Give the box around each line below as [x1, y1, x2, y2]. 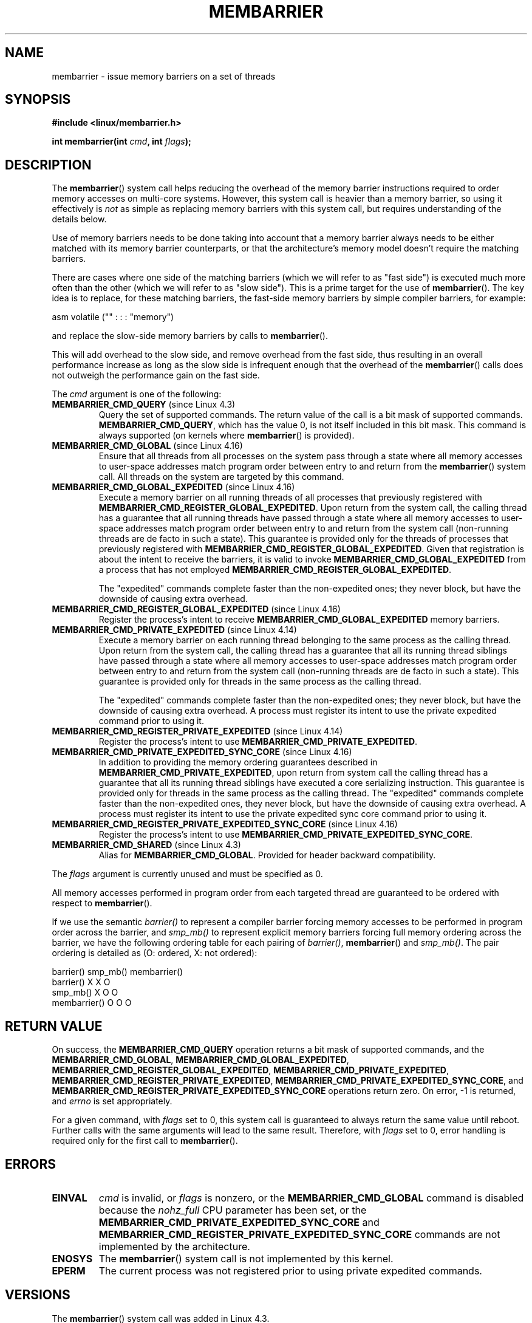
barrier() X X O [52, 977, 111, 988]
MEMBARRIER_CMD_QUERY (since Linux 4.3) [52, 399, 236, 410]
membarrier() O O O [52, 997, 132, 1008]
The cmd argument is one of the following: [52, 389, 222, 400]
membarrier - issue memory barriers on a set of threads [52, 70, 276, 81]
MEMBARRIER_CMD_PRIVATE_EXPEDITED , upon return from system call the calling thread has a [98, 767, 488, 778]
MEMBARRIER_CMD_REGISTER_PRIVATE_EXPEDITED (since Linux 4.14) [52, 726, 343, 737]
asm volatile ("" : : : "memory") [52, 312, 174, 323]
